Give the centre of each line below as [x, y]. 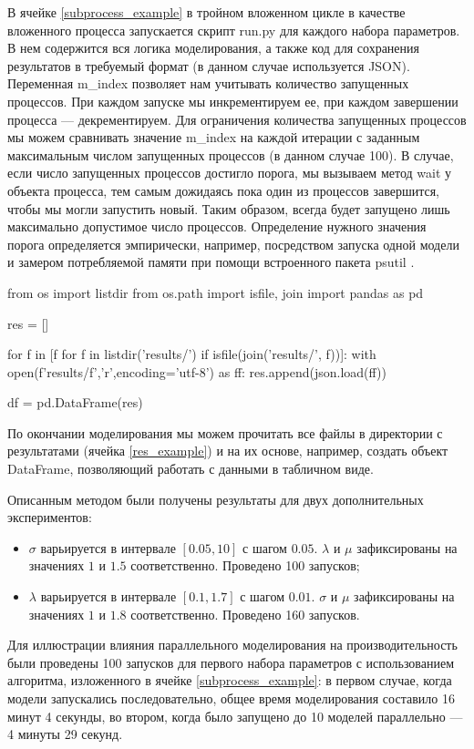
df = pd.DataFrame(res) [75, 402]
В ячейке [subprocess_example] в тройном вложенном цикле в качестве [206, 12]
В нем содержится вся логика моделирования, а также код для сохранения [214, 48]
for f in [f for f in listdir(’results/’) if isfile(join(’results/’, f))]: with [192, 354]
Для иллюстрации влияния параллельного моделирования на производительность [232, 645]
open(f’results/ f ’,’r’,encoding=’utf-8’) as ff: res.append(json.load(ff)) [197, 371]
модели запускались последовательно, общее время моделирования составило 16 [231, 698]
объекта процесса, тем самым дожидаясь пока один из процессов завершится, [223, 190]
